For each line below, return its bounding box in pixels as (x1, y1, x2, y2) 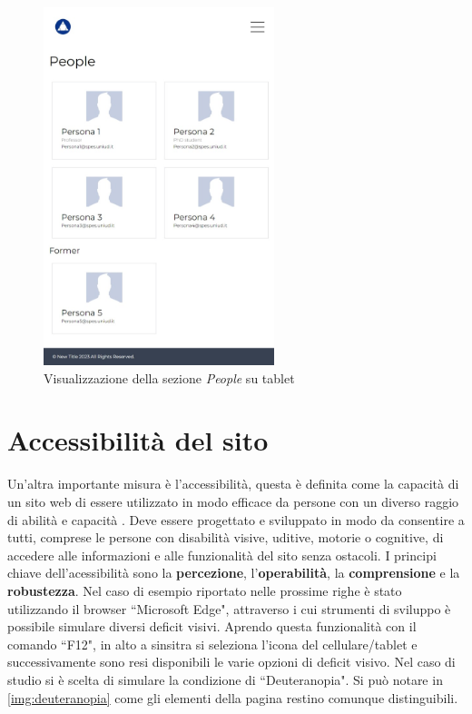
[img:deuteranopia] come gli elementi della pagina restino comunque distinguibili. (7, 688, 458, 707)
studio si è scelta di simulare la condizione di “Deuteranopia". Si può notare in (7, 669, 443, 689)
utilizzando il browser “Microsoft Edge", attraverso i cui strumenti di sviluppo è (7, 599, 451, 618)
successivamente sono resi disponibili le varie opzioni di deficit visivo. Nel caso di (7, 652, 456, 671)
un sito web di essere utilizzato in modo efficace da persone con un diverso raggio (7, 492, 459, 511)
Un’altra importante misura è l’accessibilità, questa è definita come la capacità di (7, 474, 459, 493)
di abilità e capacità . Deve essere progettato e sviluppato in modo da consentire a (7, 510, 465, 529)
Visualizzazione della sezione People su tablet (44, 368, 295, 387)
